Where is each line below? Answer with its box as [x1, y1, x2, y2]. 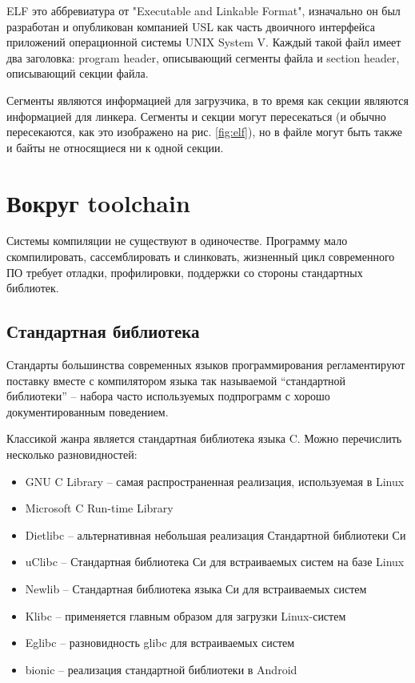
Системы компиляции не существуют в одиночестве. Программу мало [6, 232, 348, 249]
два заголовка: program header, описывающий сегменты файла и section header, [6, 49, 400, 66]
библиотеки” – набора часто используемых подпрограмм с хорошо [6, 388, 330, 404]
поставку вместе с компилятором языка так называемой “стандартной [6, 372, 345, 388]
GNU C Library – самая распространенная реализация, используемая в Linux [25, 472, 405, 489]
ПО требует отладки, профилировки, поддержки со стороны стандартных [6, 263, 363, 280]
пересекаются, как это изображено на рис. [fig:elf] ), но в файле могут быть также [6, 123, 403, 140]
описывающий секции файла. [6, 65, 149, 82]
